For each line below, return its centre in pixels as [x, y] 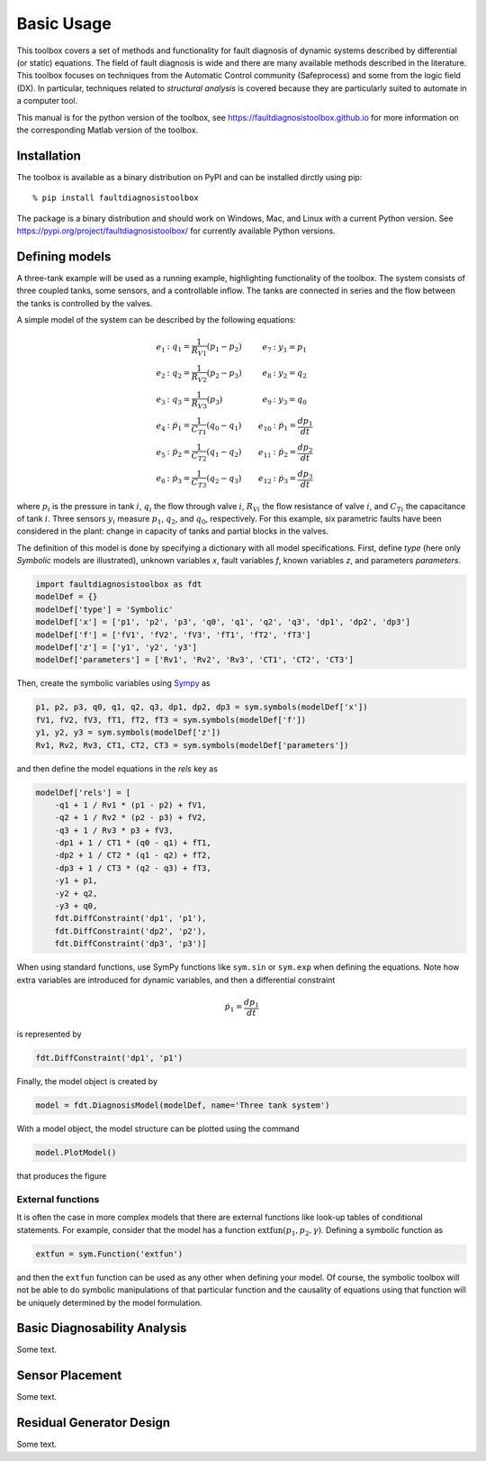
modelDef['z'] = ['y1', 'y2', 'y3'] [117, 648]
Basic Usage [64, 23]
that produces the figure [62, 1176]
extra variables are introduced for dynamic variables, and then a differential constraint [176, 980]
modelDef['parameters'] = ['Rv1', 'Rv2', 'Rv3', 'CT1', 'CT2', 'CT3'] [195, 660]
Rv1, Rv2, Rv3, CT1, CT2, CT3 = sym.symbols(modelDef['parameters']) [192, 745]
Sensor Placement [69, 1376]
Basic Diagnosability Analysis [102, 1328]
